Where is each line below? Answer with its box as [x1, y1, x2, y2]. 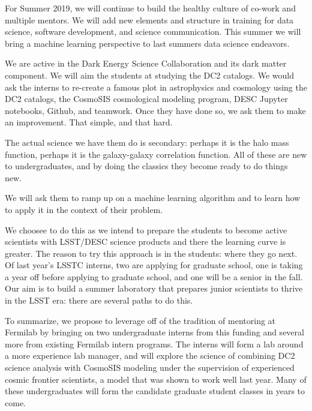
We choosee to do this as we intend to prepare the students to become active [5, 223, 287, 236]
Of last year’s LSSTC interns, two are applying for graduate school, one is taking [5, 259, 303, 271]
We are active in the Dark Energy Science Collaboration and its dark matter [5, 57, 287, 70]
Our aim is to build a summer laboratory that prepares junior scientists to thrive [5, 282, 303, 295]
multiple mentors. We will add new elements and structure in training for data [5, 13, 294, 26]
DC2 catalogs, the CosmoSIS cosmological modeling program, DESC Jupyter [5, 92, 288, 105]
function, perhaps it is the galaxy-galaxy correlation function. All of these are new [5, 148, 307, 160]
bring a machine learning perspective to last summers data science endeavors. [5, 37, 290, 49]
